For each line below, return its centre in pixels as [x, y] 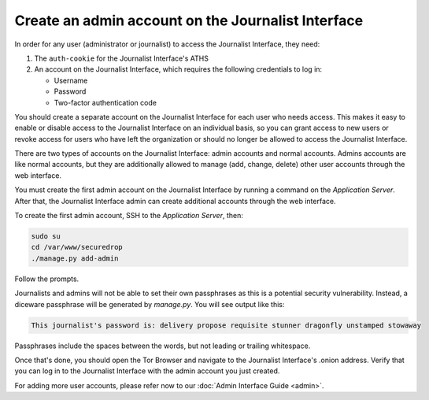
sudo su [46, 236]
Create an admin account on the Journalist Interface [189, 20]
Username [71, 80]
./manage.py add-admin [75, 258]
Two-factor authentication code [105, 102]
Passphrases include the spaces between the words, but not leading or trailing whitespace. [163, 346]
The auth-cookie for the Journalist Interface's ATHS [121, 58]
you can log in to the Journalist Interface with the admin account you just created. [147, 371]
